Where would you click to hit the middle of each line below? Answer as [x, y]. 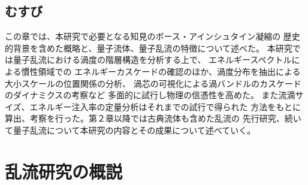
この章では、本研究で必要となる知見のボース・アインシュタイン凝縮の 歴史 [153, 36]
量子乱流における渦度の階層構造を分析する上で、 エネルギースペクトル [152, 60]
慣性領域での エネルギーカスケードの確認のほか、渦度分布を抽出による [161, 71]
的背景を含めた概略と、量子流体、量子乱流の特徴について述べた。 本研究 [149, 48]
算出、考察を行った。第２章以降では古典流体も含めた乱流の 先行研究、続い [153, 118]
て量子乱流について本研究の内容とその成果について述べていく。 [130, 130]
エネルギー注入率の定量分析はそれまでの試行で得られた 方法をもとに [165, 106]
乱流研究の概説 [64, 171]
